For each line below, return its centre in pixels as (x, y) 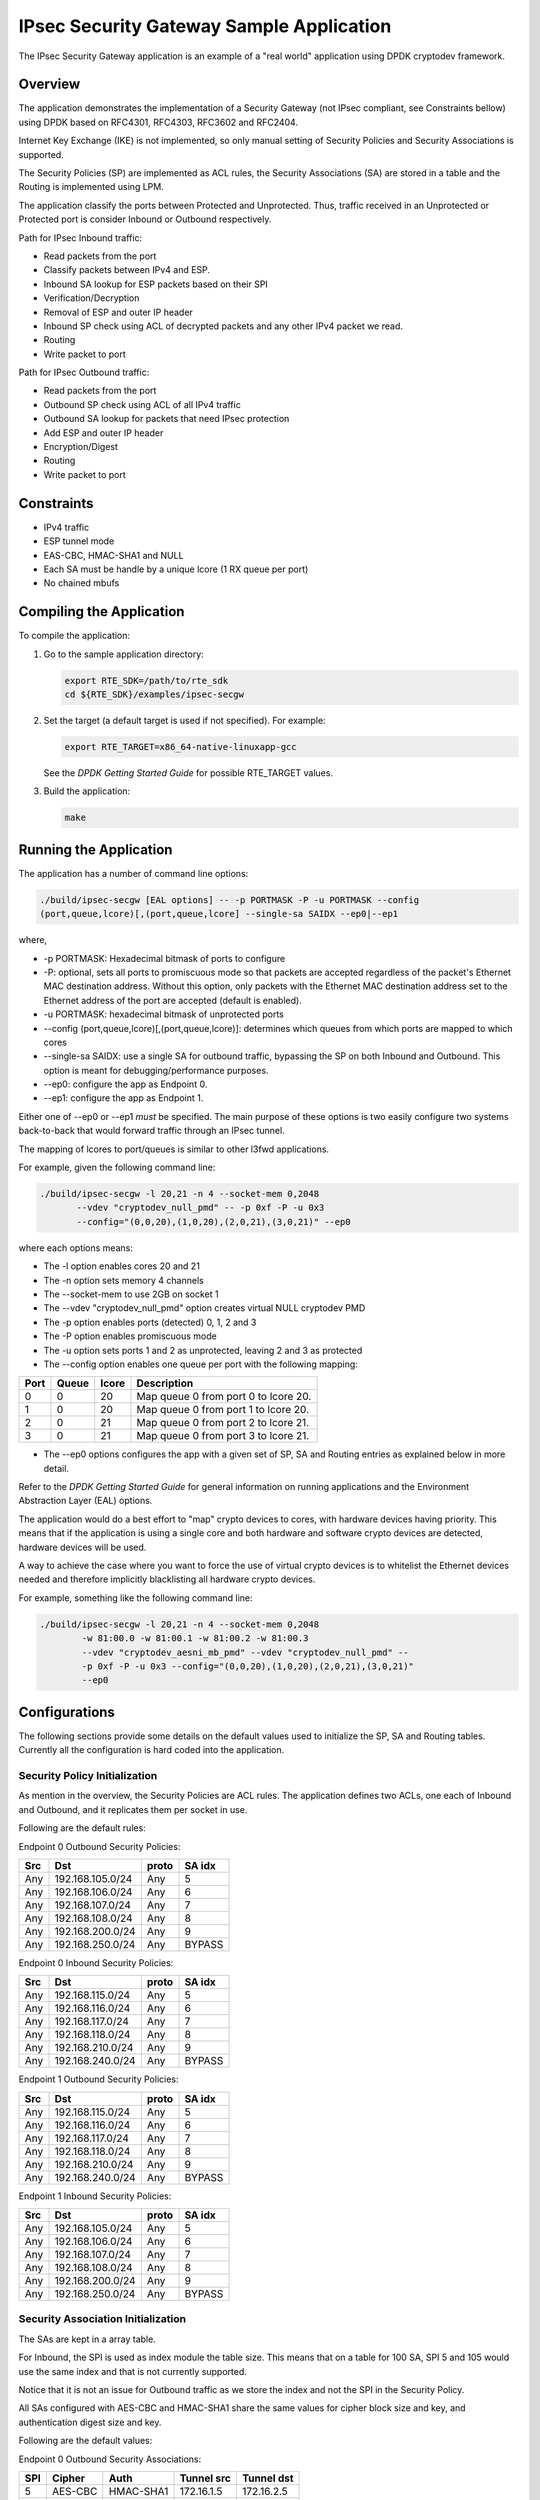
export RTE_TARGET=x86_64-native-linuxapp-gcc (180, 746)
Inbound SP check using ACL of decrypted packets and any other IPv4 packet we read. (223, 326)
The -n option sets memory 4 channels (123, 1280)
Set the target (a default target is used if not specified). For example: (184, 720)
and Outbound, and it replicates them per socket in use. (133, 1809)
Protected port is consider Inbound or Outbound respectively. (145, 219)
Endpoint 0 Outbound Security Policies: (99, 1846)
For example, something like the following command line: (136, 1597)
